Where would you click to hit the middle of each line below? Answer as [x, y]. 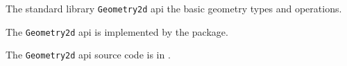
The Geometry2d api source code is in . [88, 55]
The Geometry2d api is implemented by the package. [117, 31]
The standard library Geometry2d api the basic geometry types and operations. [174, 8]
